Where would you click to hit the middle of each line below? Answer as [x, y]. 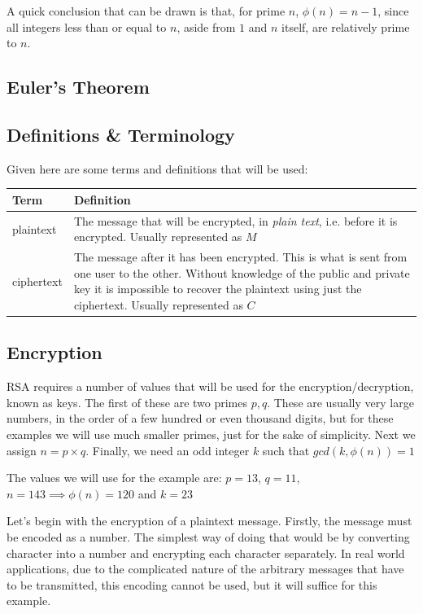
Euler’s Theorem [78, 87]
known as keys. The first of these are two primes [127, 402]
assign [22, 450]
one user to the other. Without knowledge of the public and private [242, 272]
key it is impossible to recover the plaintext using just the [218, 289]
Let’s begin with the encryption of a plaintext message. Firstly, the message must [209, 521]
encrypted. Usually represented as [158, 237]
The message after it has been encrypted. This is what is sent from [240, 257]
